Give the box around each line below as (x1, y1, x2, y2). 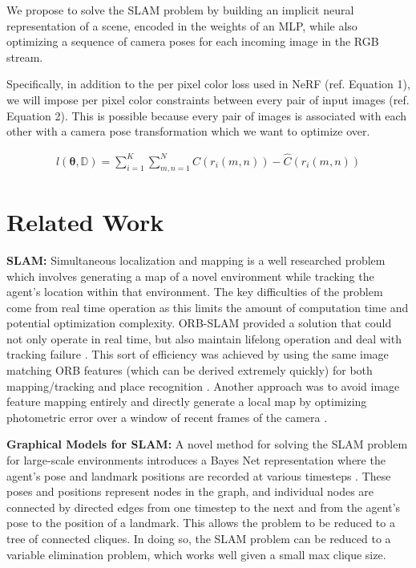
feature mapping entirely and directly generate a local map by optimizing (6, 393, 367, 410)
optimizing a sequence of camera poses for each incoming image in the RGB (6, 33, 379, 50)
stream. (6, 48, 43, 65)
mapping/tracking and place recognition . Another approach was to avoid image (6, 377, 400, 394)
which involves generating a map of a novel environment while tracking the (6, 267, 374, 284)
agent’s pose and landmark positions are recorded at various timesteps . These (6, 467, 391, 484)
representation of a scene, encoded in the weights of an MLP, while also (6, 17, 357, 34)
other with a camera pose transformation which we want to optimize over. (6, 123, 370, 140)
